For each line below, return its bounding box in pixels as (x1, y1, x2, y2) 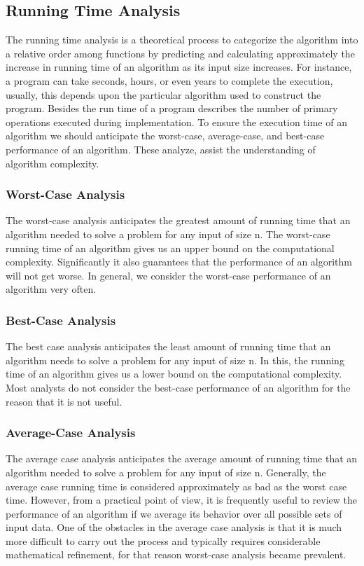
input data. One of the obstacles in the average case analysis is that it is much (6, 520, 342, 534)
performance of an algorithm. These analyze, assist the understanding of (6, 141, 316, 156)
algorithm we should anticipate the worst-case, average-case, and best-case (6, 128, 325, 143)
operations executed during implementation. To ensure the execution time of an (6, 114, 347, 129)
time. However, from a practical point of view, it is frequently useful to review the (6, 492, 357, 507)
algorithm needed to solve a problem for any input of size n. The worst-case (6, 226, 330, 241)
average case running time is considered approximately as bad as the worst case (6, 478, 347, 493)
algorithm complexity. (6, 156, 99, 170)
